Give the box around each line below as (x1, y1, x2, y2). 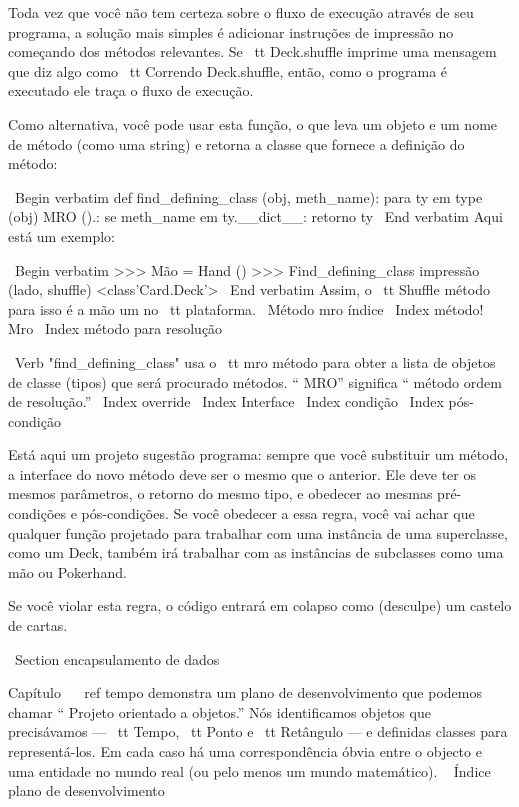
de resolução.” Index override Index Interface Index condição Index (8, 391, 444, 412)
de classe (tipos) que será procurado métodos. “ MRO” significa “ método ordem (8, 371, 502, 392)
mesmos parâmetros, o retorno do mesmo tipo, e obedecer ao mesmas (8, 483, 433, 504)
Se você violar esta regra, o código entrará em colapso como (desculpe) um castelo (8, 595, 512, 616)
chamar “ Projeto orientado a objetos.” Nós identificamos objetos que (8, 701, 431, 722)
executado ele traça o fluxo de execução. (8, 80, 254, 101)
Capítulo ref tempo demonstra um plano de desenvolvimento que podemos (8, 682, 482, 703)
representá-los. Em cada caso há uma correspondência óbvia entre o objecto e (8, 741, 482, 761)
